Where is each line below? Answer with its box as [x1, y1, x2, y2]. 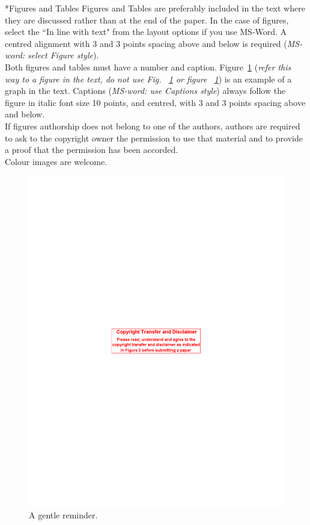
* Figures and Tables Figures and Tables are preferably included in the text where [5, 2, 305, 14]
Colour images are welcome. [5, 155, 108, 167]
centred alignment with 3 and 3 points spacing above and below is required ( [5, 37, 287, 49]
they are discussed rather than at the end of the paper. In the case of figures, [5, 13, 289, 26]
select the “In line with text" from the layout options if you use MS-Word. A [5, 25, 287, 38]
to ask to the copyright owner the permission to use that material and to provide [5, 131, 303, 144]
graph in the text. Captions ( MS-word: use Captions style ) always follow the [5, 84, 286, 97]
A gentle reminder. [29, 508, 98, 521]
